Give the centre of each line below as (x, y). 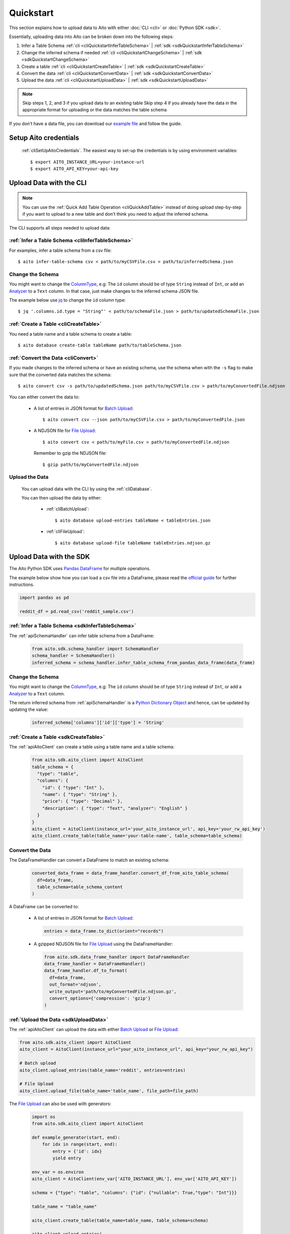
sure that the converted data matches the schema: (60, 375)
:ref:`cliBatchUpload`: (68, 509)
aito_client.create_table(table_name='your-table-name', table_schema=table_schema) (137, 836)
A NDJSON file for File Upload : (65, 431)
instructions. (22, 584)
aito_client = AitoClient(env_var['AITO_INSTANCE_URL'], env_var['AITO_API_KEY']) (134, 1179)
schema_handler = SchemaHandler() (73, 656)
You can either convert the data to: (44, 397)
